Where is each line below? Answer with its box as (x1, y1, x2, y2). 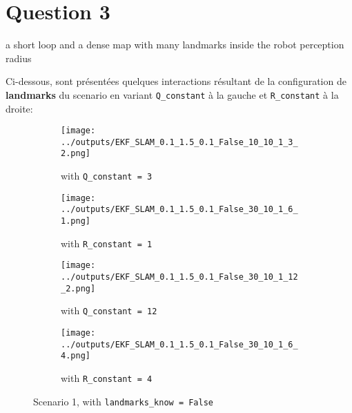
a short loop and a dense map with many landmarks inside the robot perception (6, 37, 344, 52)
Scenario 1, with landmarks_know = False (33, 394, 213, 408)
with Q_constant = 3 (61, 169, 153, 183)
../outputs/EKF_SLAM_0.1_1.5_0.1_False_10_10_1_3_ (61, 137, 298, 147)
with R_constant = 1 (61, 236, 153, 250)
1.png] (61, 216, 90, 227)
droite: (6, 101, 33, 115)
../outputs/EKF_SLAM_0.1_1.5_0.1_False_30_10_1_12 (61, 272, 298, 282)
